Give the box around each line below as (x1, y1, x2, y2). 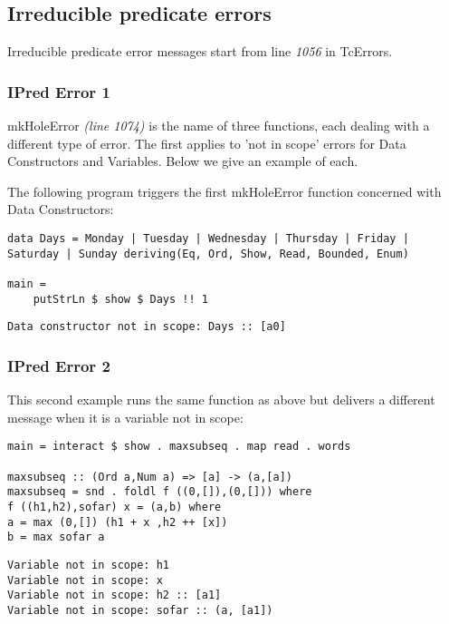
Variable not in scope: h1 (7, 558, 169, 571)
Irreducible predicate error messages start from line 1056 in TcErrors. (7, 42, 393, 61)
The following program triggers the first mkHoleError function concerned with (7, 181, 442, 200)
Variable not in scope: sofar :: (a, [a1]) (7, 603, 273, 617)
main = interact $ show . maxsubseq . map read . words (7, 440, 351, 453)
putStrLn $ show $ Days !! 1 (33, 292, 208, 306)
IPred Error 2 (7, 354, 110, 376)
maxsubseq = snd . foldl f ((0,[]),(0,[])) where (7, 485, 312, 499)
